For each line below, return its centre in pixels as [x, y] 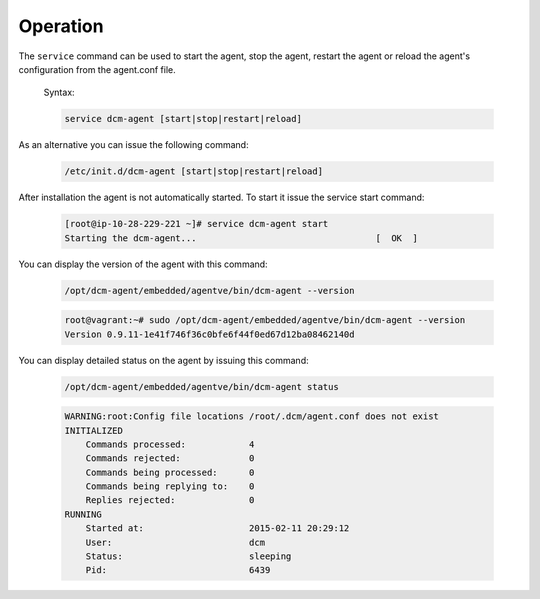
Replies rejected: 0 [170, 500]
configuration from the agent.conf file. [97, 69]
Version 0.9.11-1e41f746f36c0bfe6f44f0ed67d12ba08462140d [209, 334]
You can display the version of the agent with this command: [143, 264]
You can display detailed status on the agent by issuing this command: [163, 360]
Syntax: [59, 92]
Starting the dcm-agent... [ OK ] [241, 238]
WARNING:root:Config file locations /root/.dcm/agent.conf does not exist [252, 416]
